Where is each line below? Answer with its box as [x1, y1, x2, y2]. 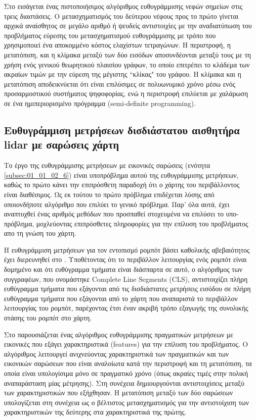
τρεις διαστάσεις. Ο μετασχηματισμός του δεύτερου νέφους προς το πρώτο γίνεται [4, 10, 239, 21]
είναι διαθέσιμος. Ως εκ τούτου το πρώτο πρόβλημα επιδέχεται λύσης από [4, 189, 214, 199]
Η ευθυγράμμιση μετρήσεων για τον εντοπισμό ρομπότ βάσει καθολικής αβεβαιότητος [4, 244, 250, 255]
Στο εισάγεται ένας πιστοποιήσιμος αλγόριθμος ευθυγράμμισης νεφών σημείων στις [4, 1, 243, 11]
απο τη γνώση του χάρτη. [4, 228, 77, 238]
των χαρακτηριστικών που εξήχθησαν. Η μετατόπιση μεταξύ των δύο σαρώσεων [4, 387, 233, 398]
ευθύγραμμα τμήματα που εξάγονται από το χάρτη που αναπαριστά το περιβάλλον [4, 293, 238, 303]
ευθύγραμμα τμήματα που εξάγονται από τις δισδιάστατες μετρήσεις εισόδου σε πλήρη [4, 283, 251, 294]
